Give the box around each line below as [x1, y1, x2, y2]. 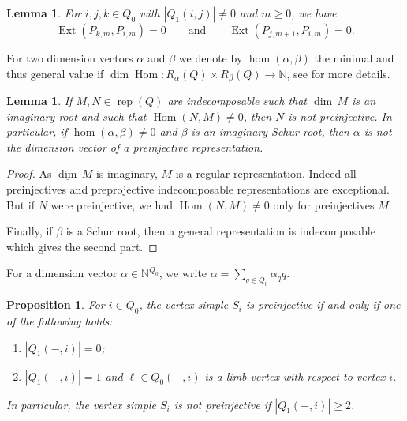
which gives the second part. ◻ [6, 238, 158, 254]
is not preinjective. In [288, 107, 392, 124]
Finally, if [6, 223, 53, 239]
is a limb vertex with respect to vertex [204, 367, 386, 384]
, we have [291, 5, 337, 21]
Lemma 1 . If [6, 92, 73, 109]
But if [6, 196, 35, 212]
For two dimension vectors [6, 50, 133, 66]
